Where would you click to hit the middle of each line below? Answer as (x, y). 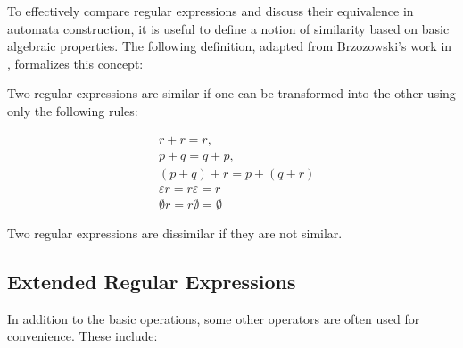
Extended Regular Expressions (152, 281)
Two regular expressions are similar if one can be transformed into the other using (231, 93)
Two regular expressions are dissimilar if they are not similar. (175, 232)
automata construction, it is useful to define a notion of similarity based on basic (228, 28)
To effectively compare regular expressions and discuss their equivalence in (211, 11)
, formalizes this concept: (75, 63)
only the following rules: (73, 110)
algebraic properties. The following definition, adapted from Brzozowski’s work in (230, 46)
